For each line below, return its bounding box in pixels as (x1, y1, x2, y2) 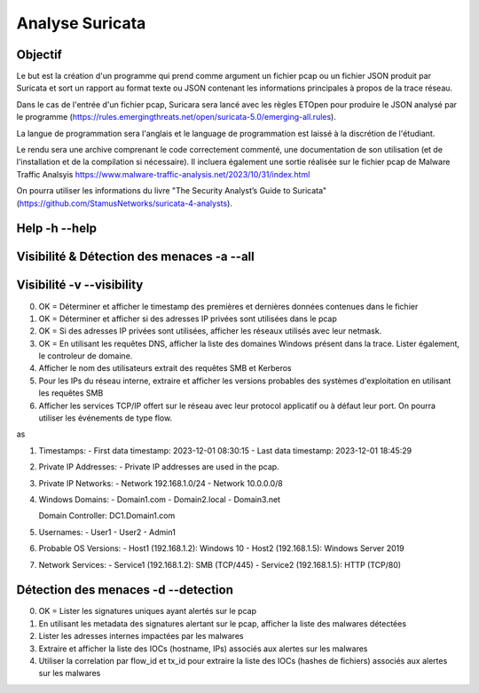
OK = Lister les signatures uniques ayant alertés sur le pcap (38, 606, 257, 617)
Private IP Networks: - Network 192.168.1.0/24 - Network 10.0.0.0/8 (38, 477, 283, 488)
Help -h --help (16, 221, 98, 236)
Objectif (16, 47, 62, 62)
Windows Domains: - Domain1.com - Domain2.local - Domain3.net (38, 493, 281, 505)
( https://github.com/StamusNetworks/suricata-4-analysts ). (16, 198, 232, 209)
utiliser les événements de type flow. (38, 413, 173, 423)
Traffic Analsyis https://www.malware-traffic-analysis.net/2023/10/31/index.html (16, 169, 310, 179)
